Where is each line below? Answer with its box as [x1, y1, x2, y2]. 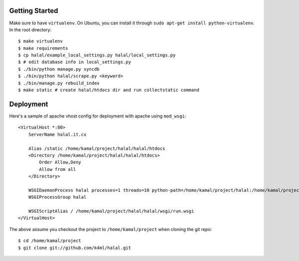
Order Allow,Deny [39, 159, 82, 165]
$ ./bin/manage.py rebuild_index [18, 80, 100, 86]
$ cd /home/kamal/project [18, 238, 82, 244]
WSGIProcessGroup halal [28, 194, 87, 200]
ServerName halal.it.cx [28, 131, 87, 137]
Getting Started [9, 6, 58, 15]
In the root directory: [9, 26, 52, 32]
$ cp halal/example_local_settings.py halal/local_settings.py [18, 52, 176, 58]
